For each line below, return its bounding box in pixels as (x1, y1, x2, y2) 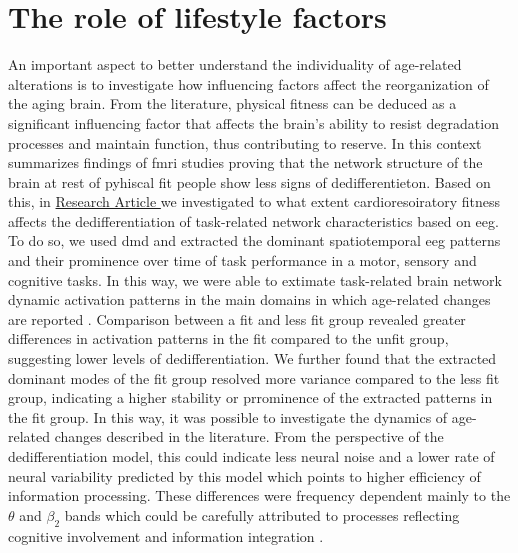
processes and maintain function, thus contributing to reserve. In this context (8, 132, 482, 153)
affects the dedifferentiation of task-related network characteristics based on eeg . (8, 210, 499, 231)
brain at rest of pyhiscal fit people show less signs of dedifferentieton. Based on (8, 171, 491, 192)
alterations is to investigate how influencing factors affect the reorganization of (8, 73, 489, 94)
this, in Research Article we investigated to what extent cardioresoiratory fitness (8, 191, 501, 212)
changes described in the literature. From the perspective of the (54, 426, 444, 447)
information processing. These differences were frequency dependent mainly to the (8, 485, 511, 506)
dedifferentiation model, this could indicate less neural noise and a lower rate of (8, 446, 495, 466)
